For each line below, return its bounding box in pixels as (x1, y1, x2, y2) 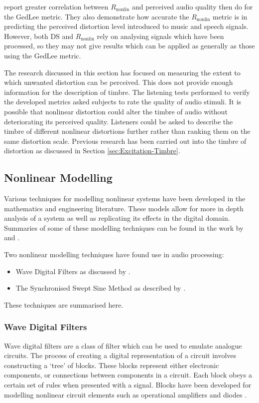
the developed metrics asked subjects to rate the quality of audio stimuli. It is (4, 96, 242, 107)
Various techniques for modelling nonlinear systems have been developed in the (4, 193, 246, 204)
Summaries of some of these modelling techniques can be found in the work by (4, 222, 244, 233)
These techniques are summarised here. (4, 299, 124, 310)
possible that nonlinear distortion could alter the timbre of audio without (4, 106, 228, 116)
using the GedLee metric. (4, 50, 81, 60)
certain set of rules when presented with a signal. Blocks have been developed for (4, 380, 252, 390)
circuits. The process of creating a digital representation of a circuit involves (4, 350, 237, 361)
